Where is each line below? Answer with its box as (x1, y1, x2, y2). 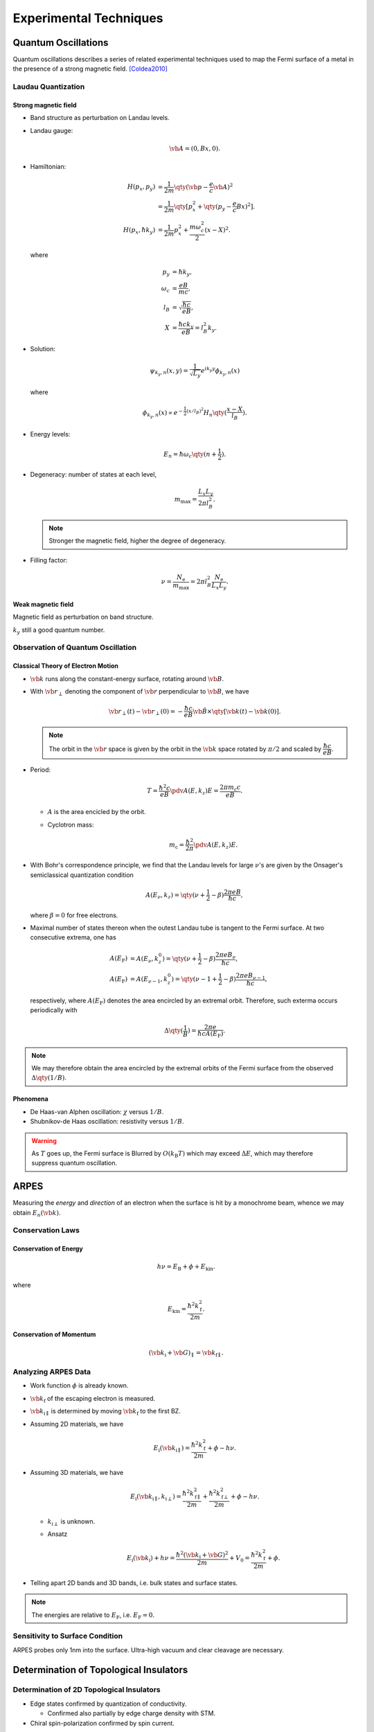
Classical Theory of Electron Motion (12, 662, 119, 670)
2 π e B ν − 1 (235, 971, 266, 981)
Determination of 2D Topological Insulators (12, 1685, 161, 1695)
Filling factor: (30, 556, 68, 564)
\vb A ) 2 (213, 182, 233, 191)
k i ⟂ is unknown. (47, 1517, 96, 1527)
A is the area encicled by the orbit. (47, 808, 146, 816)
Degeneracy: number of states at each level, (30, 470, 157, 478)
